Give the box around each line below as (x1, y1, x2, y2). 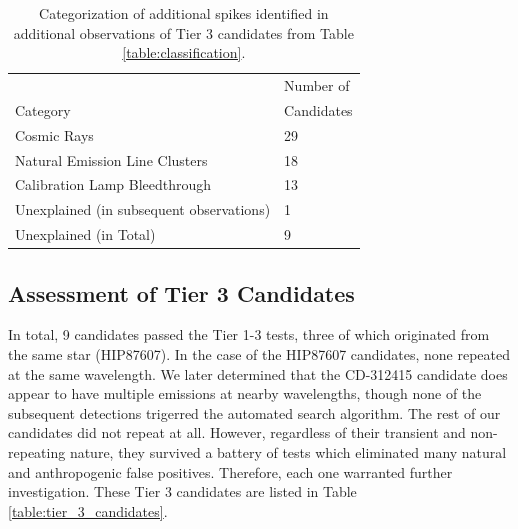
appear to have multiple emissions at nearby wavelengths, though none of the (8, 383, 482, 404)
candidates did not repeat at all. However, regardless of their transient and (8, 422, 466, 443)
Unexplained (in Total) (15, 224, 156, 245)
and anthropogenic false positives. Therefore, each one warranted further (8, 461, 453, 482)
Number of (284, 75, 350, 96)
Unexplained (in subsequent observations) (15, 199, 271, 220)
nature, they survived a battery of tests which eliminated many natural (69, 441, 507, 462)
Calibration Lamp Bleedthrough (15, 174, 212, 195)
